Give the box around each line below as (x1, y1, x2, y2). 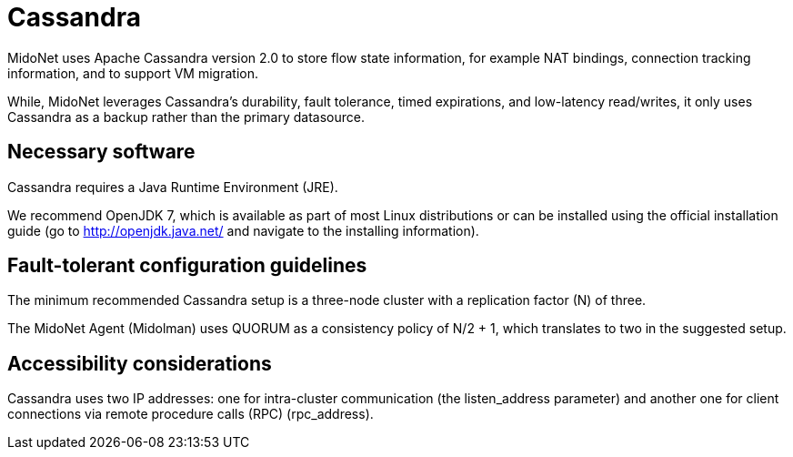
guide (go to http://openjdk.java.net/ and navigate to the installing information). (7, 222, 479, 239)
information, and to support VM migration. (7, 65, 258, 81)
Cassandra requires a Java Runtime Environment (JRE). (7, 178, 338, 195)
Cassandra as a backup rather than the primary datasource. (7, 108, 365, 125)
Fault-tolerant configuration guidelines (7, 254, 367, 278)
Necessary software (7, 140, 196, 164)
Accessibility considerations (7, 351, 272, 375)
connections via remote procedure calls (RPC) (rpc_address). (7, 406, 374, 422)
